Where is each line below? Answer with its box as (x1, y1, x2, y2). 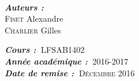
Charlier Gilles (5, 23, 61, 36)
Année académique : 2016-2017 (5, 55, 128, 67)
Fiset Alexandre (5, 12, 64, 25)
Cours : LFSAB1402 (5, 43, 85, 56)
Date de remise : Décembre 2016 (5, 66, 135, 79)
